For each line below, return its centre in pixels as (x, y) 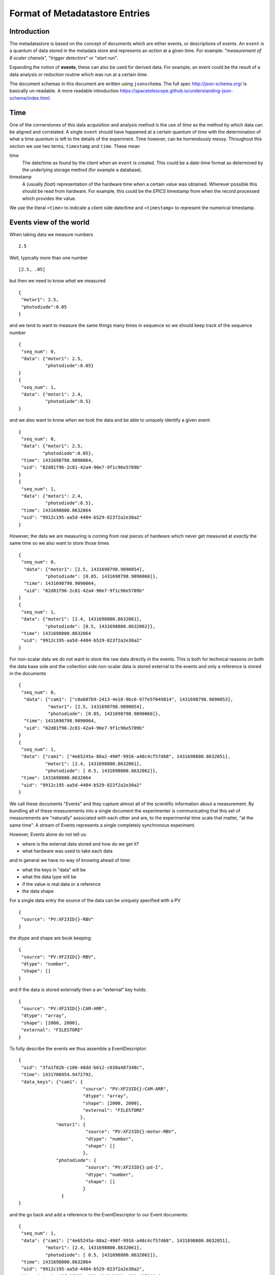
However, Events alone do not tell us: (48, 834)
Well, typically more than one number (49, 258)
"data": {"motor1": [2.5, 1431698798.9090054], (84, 569)
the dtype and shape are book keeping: (51, 938)
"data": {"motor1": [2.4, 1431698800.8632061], (81, 619)
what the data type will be (49, 877)
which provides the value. (49, 198)
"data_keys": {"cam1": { (52, 1082)
